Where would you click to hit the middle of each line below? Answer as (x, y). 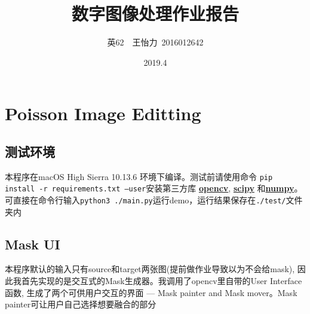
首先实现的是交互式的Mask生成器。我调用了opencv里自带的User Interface (162, 281)
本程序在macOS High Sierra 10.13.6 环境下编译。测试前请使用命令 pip (139, 176)
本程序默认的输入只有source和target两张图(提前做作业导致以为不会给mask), (150, 269)
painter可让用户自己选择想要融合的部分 (81, 304)
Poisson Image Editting (103, 113)
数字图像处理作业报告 (155, 13)
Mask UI (33, 244)
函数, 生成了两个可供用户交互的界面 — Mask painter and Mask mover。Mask (151, 292)
